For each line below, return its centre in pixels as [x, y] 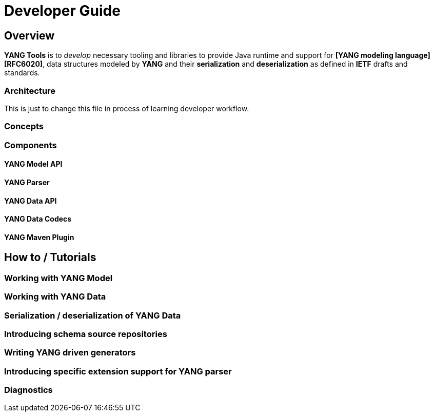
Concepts [24, 126]
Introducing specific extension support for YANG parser [118, 371]
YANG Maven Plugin [39, 237]
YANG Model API [33, 164]
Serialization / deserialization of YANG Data [93, 315]
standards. [22, 73]
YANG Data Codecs [38, 219]
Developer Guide [62, 11]
